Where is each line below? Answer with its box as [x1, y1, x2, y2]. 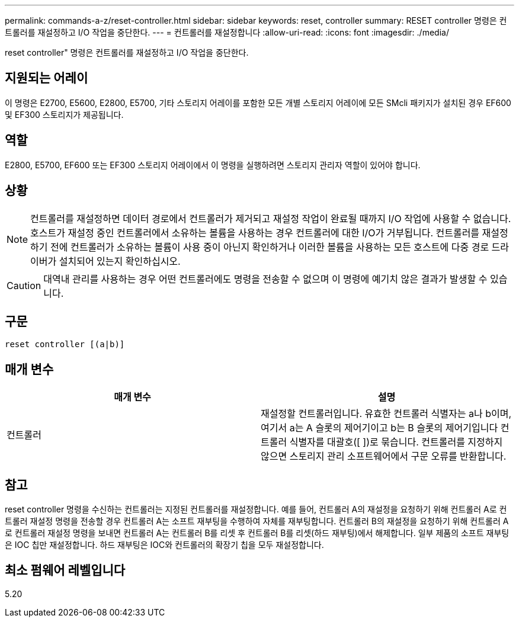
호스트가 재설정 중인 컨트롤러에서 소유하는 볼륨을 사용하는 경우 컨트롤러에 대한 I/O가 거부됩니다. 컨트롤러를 [30, 226, 480, 239]
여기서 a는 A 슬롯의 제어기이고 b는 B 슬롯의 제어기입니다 [261, 422, 498, 434]
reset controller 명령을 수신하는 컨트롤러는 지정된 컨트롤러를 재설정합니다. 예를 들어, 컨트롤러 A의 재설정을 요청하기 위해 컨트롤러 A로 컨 [5, 504, 507, 515]
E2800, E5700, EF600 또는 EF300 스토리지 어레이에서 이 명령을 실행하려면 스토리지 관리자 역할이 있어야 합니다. [5, 159, 421, 170]
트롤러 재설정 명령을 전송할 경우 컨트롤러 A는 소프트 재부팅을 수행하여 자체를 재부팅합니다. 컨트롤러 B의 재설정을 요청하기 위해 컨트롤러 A [5, 516, 509, 527]
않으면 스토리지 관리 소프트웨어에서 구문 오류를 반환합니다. [261, 450, 507, 463]
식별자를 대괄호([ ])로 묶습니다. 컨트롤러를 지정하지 [289, 436, 503, 448]
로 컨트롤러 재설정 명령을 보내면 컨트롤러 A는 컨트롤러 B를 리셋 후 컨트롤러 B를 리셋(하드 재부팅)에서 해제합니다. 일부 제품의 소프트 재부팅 [5, 528, 510, 538]
